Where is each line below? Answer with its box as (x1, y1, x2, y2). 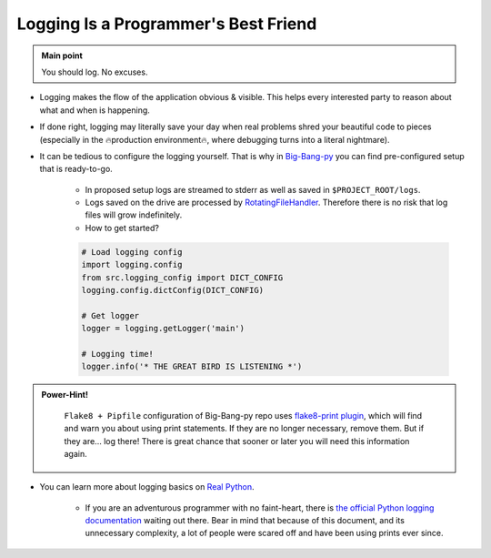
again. (64, 448, 88, 459)
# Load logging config (81, 247, 183, 257)
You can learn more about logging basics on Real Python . (39, 482, 255, 492)
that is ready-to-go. (39, 164, 113, 175)
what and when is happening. (39, 105, 150, 116)
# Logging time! (81, 349, 155, 359)
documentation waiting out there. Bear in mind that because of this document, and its (85, 515, 405, 526)
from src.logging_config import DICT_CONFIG (81, 272, 284, 282)
